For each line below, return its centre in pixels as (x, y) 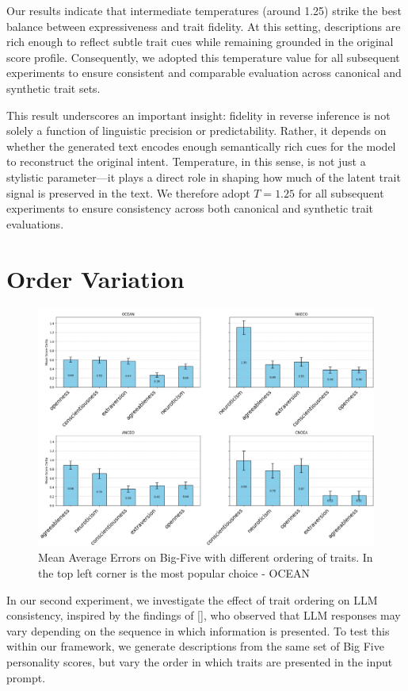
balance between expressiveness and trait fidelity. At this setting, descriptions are (204, 26)
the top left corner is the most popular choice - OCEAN (174, 572)
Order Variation (95, 278)
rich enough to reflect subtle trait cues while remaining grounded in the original (200, 42)
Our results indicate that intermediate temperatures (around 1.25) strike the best (204, 10)
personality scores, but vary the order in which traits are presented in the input (200, 661)
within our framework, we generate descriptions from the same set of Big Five (195, 646)
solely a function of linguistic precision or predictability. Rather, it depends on (196, 131)
